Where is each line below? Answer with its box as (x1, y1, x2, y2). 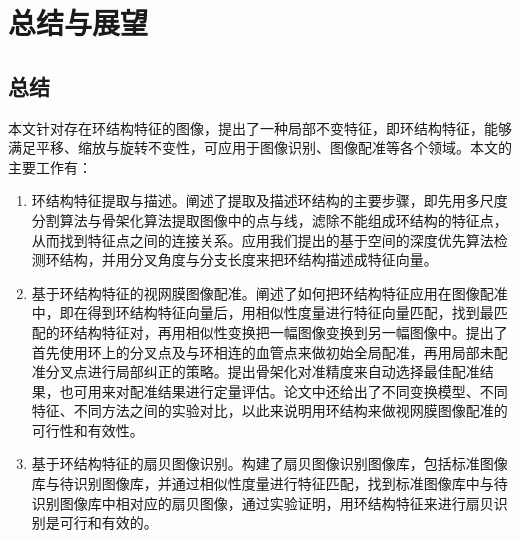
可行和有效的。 (59, 512, 158, 533)
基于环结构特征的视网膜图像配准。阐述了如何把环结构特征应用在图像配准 (31, 282, 508, 303)
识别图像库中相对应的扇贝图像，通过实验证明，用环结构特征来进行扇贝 (31, 492, 494, 513)
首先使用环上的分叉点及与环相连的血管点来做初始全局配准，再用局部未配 (31, 341, 508, 362)
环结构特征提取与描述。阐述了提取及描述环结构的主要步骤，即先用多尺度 (31, 190, 508, 211)
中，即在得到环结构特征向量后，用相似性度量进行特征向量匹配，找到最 (31, 302, 494, 323)
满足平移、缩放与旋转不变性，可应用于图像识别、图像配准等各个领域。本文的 (8, 137, 512, 158)
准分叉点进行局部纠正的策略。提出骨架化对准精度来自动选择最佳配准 (31, 361, 480, 382)
